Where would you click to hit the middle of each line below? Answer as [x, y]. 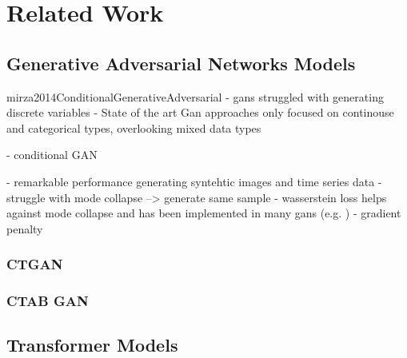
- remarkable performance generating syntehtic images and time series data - [194, 181]
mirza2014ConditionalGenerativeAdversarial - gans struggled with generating [195, 96]
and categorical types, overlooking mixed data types [134, 127]
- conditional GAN [52, 155]
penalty [25, 228]
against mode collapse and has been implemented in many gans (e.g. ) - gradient [204, 213]
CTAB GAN [48, 301]
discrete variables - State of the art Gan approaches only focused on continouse [200, 112]
